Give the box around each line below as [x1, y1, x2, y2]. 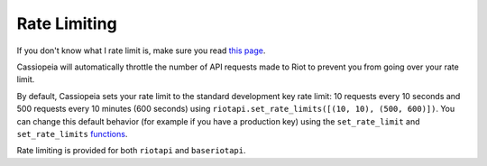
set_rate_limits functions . [16, 128, 128, 139]
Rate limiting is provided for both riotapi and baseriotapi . [16, 145, 247, 156]
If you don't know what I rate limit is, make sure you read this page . [16, 45, 266, 56]
